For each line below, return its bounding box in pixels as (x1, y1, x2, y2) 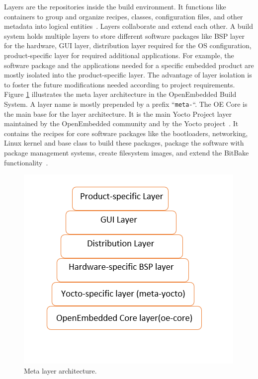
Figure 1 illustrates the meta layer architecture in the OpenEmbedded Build (4, 89, 237, 99)
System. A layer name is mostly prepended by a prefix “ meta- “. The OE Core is (4, 98, 248, 109)
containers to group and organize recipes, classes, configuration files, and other (4, 11, 243, 21)
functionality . (4, 157, 48, 167)
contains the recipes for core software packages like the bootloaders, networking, (4, 128, 248, 138)
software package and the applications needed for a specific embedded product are (4, 60, 254, 70)
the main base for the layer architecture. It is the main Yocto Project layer (4, 108, 232, 119)
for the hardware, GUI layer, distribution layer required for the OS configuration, (4, 40, 252, 51)
